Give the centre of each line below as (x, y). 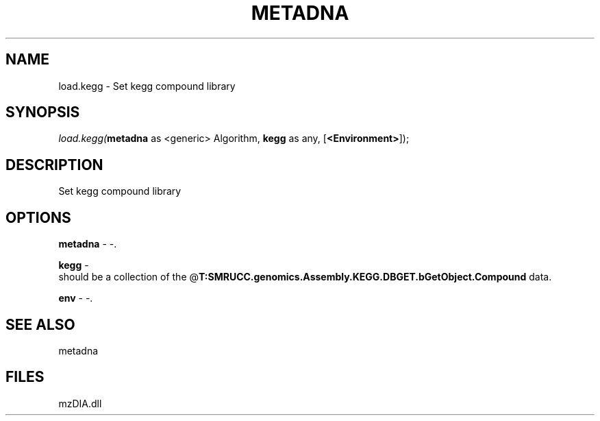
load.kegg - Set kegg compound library (147, 86)
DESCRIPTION (54, 165)
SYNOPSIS (43, 112)
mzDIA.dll (80, 403)
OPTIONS (38, 217)
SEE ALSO (40, 324)
